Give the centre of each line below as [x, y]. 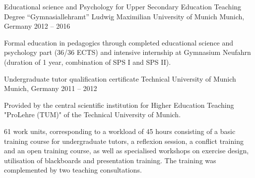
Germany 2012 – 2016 [37, 26]
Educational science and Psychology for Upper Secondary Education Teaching [123, 6]
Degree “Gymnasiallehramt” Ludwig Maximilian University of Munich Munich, [124, 16]
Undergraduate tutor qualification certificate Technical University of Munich [120, 78]
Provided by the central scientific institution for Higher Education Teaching [119, 105]
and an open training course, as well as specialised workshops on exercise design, [127, 151]
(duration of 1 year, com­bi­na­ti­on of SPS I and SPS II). [88, 62]
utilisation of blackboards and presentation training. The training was [110, 160]
